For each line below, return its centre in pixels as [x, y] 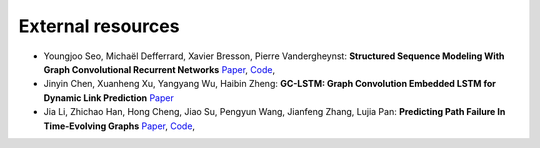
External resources [99, 26]
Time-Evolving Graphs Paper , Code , [119, 126]
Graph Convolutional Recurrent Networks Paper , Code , [159, 69]
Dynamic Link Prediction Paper [108, 97]
